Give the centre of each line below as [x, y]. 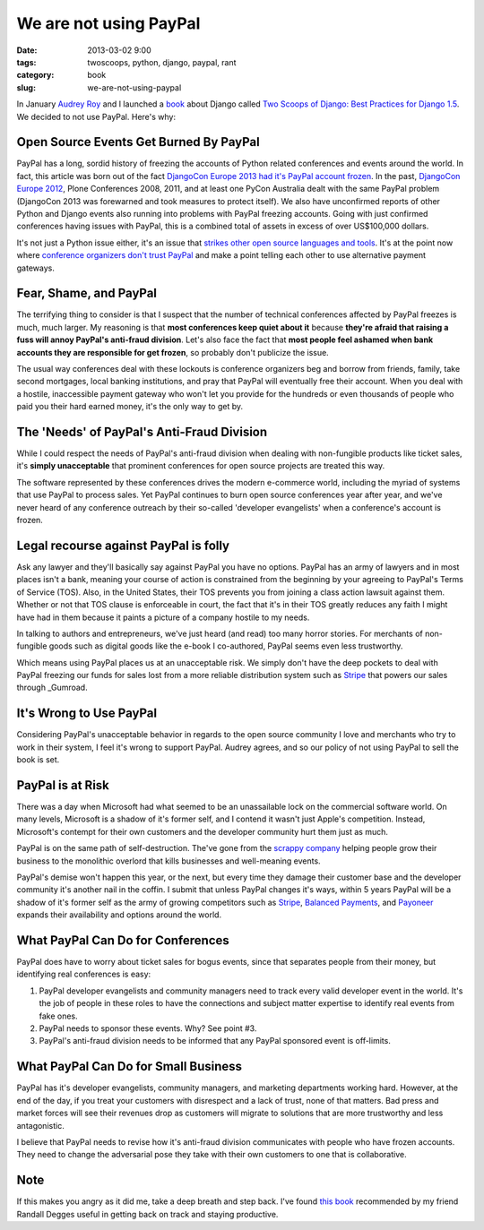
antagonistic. [40, 1125]
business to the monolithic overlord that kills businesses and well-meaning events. [169, 861]
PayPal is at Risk [63, 785]
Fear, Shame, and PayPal [86, 293]
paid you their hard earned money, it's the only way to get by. [130, 407]
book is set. [38, 760]
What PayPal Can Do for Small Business [129, 1067]
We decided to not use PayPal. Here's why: [96, 116]
